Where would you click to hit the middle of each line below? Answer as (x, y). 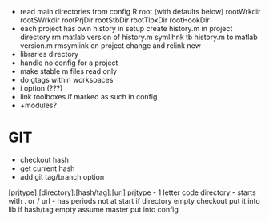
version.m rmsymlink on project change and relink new (110, 46)
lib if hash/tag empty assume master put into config (93, 209)
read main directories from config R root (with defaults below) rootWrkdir (140, 12)
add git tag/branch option (62, 176)
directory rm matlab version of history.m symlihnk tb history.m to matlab (139, 37)
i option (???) (41, 88)
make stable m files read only (68, 71)
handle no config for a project (69, 63)
